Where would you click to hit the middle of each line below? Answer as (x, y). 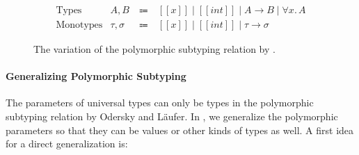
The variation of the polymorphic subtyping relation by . (154, 49)
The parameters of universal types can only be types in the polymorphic (160, 103)
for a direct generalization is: (67, 144)
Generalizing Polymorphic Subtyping (96, 76)
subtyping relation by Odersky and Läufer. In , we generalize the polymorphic (172, 116)
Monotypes (79, 25)
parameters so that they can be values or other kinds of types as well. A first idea (180, 130)
